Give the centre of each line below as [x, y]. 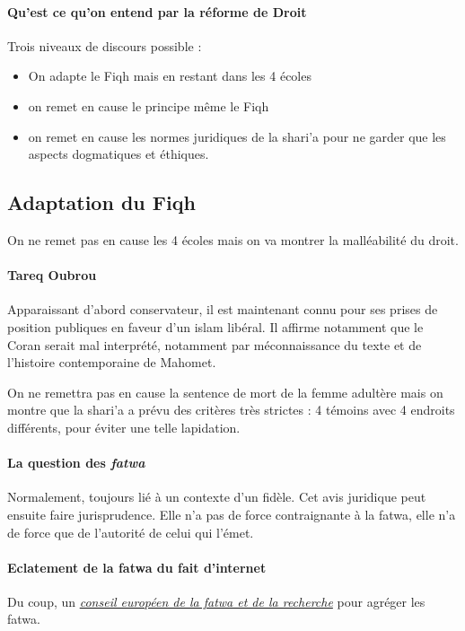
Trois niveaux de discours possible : [105, 45]
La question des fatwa [76, 463]
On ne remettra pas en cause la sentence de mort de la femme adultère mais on [225, 392]
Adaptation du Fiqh [101, 202]
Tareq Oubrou [52, 275]
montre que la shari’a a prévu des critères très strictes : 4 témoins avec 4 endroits [231, 410]
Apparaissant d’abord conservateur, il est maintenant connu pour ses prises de [223, 309]
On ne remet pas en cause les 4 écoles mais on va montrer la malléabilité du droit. [233, 239]
